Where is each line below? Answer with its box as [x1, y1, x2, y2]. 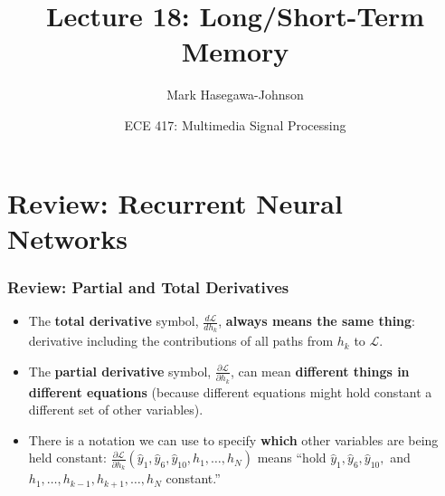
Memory [181, 33, 289, 70]
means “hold [257, 448, 327, 467]
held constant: [28, 448, 107, 467]
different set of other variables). [28, 400, 204, 419]
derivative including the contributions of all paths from [28, 331, 334, 350]
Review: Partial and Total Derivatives [7, 275, 289, 298]
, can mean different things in [230, 361, 410, 380]
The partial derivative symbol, [28, 361, 212, 380]
